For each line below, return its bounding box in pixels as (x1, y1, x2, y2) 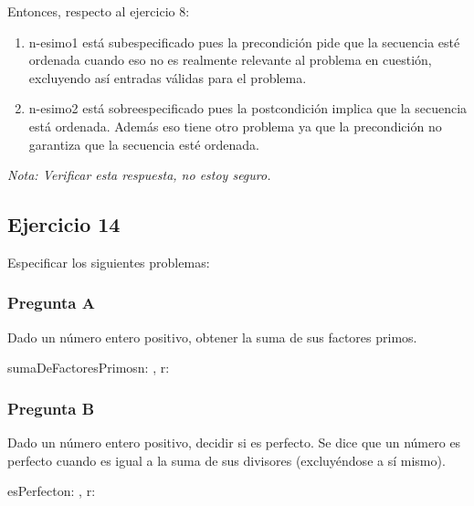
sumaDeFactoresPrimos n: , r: (7, 358, 170, 377)
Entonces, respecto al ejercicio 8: (7, 2, 190, 20)
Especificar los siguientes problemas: (7, 252, 210, 271)
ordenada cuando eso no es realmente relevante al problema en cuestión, (28, 50, 432, 69)
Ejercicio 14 (7, 210, 121, 238)
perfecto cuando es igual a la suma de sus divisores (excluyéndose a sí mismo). (7, 450, 446, 469)
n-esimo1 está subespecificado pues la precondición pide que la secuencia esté (28, 32, 460, 51)
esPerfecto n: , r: (7, 481, 96, 501)
